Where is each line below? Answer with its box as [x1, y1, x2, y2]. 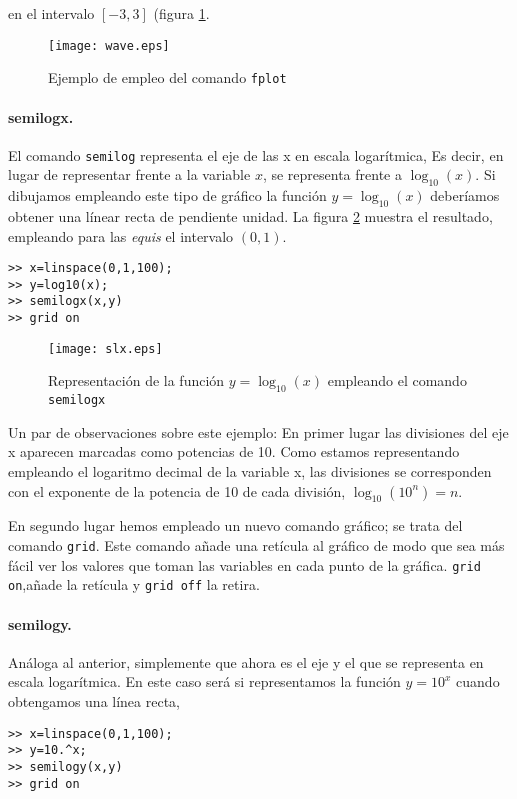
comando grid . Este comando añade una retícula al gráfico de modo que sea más [8, 535, 505, 556]
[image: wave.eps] [48, 38, 170, 53]
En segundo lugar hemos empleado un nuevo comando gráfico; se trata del [8, 515, 463, 536]
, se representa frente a [262, 164, 402, 185]
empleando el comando [327, 370, 467, 391]
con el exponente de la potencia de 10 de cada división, [8, 480, 346, 501]
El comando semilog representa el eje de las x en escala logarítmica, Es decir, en [8, 144, 504, 165]
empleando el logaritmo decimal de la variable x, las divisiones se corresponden [8, 461, 492, 482]
